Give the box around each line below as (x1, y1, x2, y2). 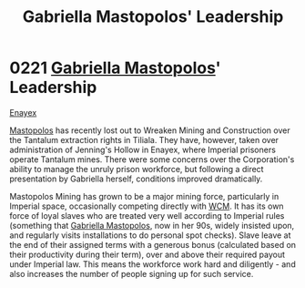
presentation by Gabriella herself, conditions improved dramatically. (9, 173, 263, 184)
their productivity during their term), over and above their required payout (9, 249, 285, 260)
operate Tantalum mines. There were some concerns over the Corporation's (9, 153, 295, 165)
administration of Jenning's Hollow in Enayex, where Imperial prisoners (9, 144, 276, 155)
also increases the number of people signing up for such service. (9, 268, 254, 279)
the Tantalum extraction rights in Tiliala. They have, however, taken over (9, 134, 280, 145)
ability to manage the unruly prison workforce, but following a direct (9, 163, 264, 174)
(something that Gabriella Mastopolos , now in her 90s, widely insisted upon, (9, 220, 295, 231)
